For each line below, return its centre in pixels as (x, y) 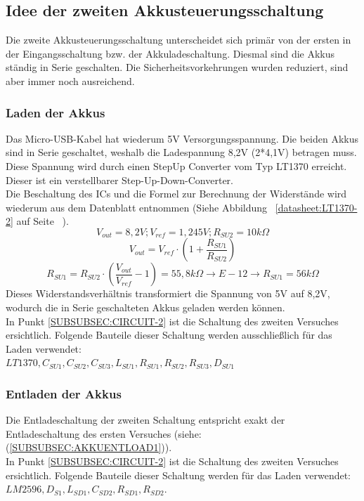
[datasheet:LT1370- (316, 207)
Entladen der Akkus (64, 393)
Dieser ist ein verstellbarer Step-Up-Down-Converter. (120, 180)
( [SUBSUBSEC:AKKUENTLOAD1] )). (89, 447)
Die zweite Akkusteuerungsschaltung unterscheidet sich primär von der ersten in (178, 40)
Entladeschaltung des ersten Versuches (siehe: (104, 433)
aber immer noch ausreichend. (70, 80)
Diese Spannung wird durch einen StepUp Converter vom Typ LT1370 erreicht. (176, 165)
